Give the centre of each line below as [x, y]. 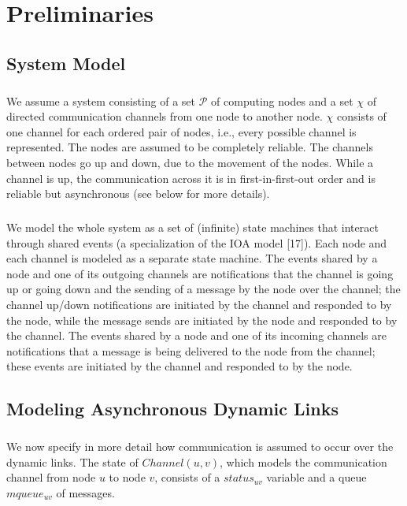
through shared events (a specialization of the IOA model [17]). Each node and [197, 242]
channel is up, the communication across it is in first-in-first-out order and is [191, 178]
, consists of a [187, 477]
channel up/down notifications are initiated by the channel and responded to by [199, 305]
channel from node [51, 477]
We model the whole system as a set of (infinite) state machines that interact [192, 227]
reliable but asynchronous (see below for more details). [138, 193]
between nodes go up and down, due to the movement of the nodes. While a [190, 162]
